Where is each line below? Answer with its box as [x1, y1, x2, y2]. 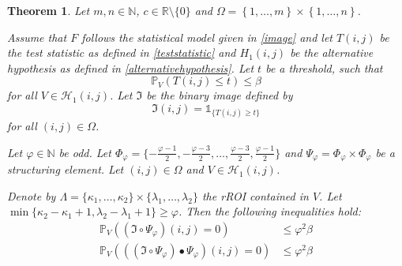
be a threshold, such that [265, 59, 383, 76]
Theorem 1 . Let [7, 2, 90, 18]
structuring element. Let [7, 161, 124, 178]
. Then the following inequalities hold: [178, 203, 362, 219]
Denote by [7, 187, 56, 204]
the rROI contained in [201, 187, 309, 204]
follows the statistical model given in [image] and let [81, 28, 332, 45]
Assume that [7, 28, 67, 45]
